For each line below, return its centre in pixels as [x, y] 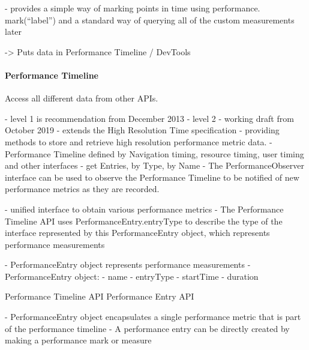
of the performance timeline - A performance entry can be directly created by [147, 328]
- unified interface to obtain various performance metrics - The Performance [144, 209]
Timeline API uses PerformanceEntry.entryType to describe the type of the [144, 221]
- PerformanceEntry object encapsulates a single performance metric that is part [153, 317]
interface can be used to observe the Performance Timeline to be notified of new [152, 177]
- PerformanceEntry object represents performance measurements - [128, 264]
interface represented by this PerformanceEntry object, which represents [137, 233]
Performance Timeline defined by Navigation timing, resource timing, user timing [154, 153]
